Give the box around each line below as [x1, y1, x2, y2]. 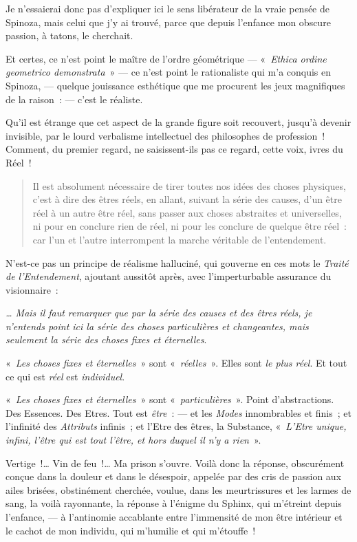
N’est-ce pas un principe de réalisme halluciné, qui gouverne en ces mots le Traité [6, 255, 349, 270]
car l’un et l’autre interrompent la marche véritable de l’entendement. [32, 232, 327, 246]
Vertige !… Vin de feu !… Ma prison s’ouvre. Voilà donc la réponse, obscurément [6, 455, 345, 470]
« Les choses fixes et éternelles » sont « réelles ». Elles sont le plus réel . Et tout [6, 356, 347, 370]
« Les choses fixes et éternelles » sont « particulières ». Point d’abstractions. [6, 392, 334, 406]
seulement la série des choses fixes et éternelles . [6, 332, 207, 347]
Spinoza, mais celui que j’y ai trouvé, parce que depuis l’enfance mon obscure [6, 14, 331, 29]
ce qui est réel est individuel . [6, 369, 125, 383]
